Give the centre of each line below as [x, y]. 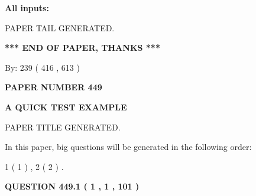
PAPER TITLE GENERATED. [63, 127]
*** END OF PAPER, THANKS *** [82, 48]
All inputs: [27, 8]
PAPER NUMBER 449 [54, 87]
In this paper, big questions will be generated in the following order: [128, 147]
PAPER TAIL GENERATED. [60, 27]
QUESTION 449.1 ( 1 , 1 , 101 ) [72, 186]
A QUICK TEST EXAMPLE [66, 107]
